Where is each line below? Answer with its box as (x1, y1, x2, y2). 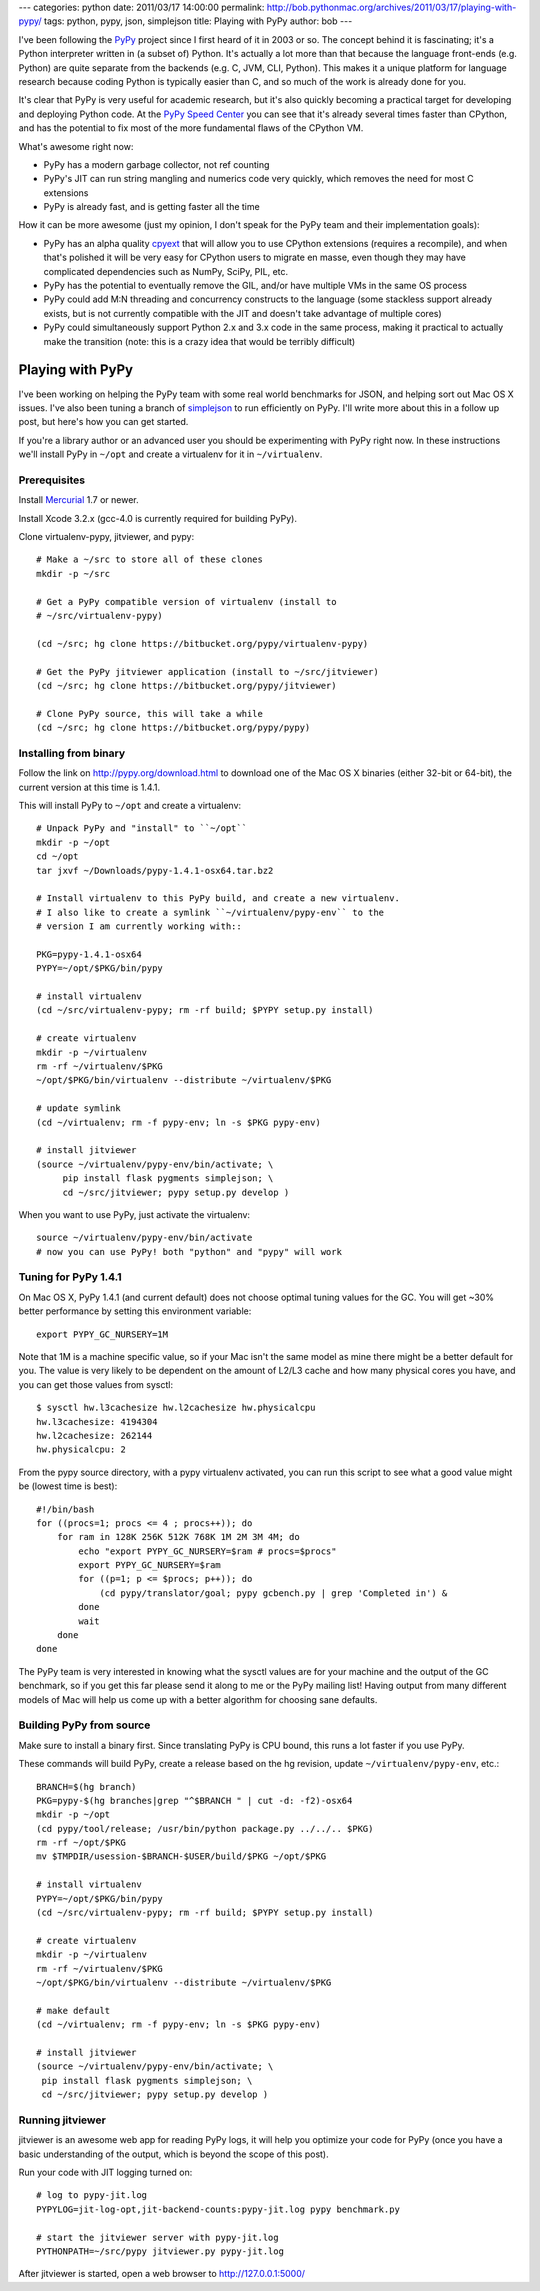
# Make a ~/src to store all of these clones (36, 554, 264, 565)
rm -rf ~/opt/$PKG (36, 1837, 127, 1849)
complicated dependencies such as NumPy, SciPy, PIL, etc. (43, 265, 289, 277)
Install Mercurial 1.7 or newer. (18, 494, 139, 506)
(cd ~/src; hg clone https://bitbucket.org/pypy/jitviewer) (36, 680, 337, 691)
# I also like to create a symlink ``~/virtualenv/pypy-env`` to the (36, 906, 385, 918)
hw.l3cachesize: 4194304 (36, 1416, 158, 1427)
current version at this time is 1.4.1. (18, 781, 161, 793)
